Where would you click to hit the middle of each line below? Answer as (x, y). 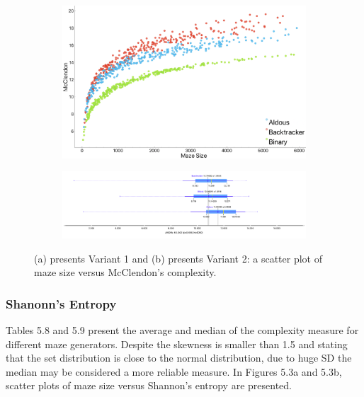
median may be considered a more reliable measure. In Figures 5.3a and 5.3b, (174, 371)
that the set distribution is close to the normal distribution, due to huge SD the (179, 358)
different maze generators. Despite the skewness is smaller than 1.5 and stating (177, 344)
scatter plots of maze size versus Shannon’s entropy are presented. (149, 385)
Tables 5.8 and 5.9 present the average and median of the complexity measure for (182, 330)
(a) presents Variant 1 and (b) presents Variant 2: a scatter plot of (178, 258)
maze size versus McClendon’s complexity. (125, 272)
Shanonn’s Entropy (61, 303)
